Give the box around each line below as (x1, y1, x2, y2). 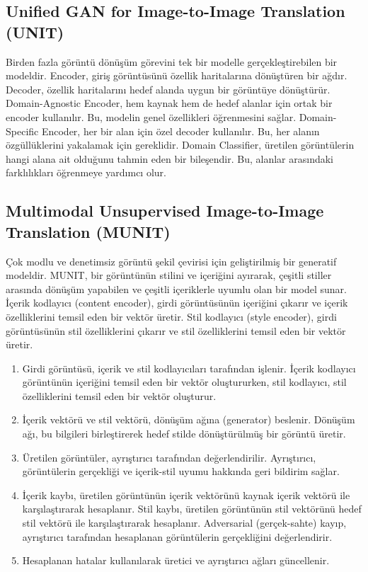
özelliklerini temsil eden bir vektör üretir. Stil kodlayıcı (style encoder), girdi (6, 309, 337, 324)
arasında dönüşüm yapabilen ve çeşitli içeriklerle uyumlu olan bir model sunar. (6, 281, 347, 296)
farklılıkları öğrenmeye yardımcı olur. (6, 165, 166, 180)
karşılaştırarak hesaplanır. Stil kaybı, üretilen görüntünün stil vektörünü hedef (22, 501, 362, 516)
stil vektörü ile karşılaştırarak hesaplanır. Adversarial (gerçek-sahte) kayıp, (22, 515, 347, 530)
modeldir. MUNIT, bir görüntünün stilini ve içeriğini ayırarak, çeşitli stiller (6, 268, 332, 282)
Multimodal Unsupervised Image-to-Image (6, 200, 324, 222)
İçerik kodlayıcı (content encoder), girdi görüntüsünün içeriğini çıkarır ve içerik (6, 295, 348, 310)
